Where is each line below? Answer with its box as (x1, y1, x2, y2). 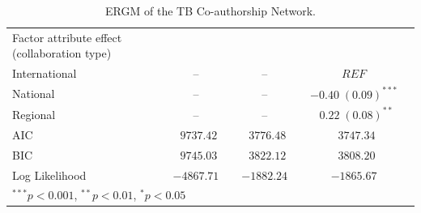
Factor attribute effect (12, 28, 122, 45)
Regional (12, 105, 56, 122)
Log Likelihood (12, 166, 87, 183)
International (12, 65, 77, 82)
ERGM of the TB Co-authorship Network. (105, 2, 316, 19)
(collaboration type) (12, 45, 112, 62)
